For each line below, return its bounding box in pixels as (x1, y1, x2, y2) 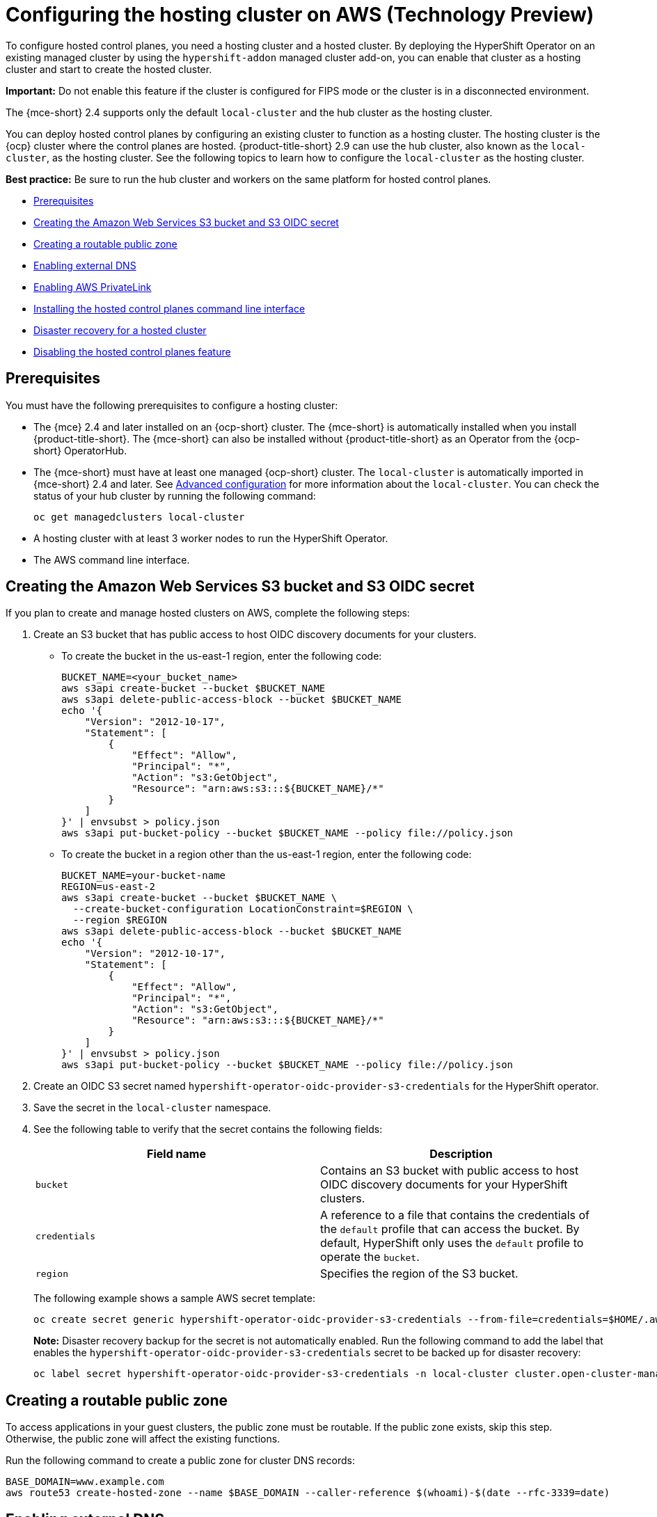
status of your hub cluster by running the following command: (33, 489, 316, 502)
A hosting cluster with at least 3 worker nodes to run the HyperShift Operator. (33, 532, 388, 544)
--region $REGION (72, 914, 167, 926)
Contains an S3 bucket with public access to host (320, 1163, 579, 1178)
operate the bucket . (320, 1250, 420, 1264)
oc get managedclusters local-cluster (33, 511, 245, 523)
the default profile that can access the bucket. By (320, 1222, 580, 1237)
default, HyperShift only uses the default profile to (320, 1236, 584, 1250)
